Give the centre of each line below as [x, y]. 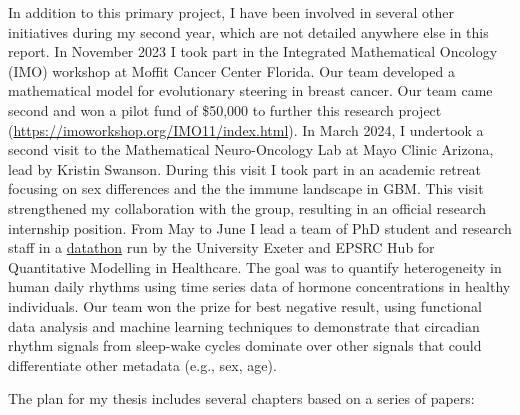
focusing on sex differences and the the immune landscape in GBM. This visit [246, 188]
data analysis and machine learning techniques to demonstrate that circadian [244, 325]
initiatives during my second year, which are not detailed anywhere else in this [248, 31]
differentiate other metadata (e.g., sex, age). [142, 364]
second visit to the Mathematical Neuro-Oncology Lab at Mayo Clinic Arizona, [251, 149]
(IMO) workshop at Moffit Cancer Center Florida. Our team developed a [231, 70]
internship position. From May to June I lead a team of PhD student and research [260, 227]
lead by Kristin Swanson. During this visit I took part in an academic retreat [244, 168]
